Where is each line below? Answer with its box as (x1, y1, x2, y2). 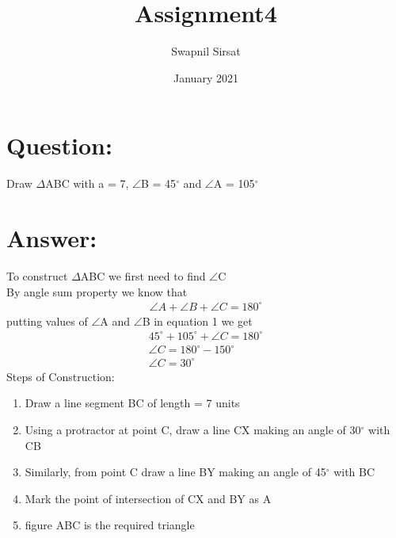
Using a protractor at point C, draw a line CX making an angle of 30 (25, 422, 361, 438)
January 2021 (173, 69, 238, 86)
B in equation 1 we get (142, 312, 253, 329)
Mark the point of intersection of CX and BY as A (25, 490, 272, 506)
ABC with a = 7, (45, 175, 129, 192)
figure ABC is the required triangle (25, 517, 195, 533)
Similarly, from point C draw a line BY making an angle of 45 (25, 464, 326, 480)
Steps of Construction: (6, 368, 115, 384)
